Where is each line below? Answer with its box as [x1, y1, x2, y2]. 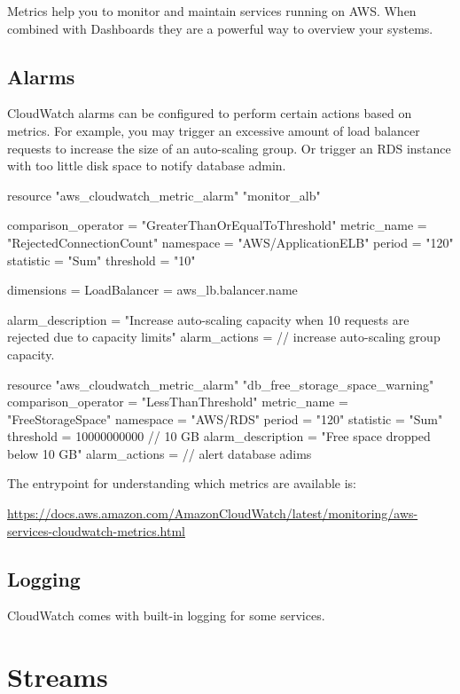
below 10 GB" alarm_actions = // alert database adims [7, 444, 312, 462]
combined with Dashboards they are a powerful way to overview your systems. [7, 19, 433, 37]
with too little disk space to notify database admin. [7, 156, 286, 175]
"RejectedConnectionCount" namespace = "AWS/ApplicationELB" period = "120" [7, 233, 454, 251]
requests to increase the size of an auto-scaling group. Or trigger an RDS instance [7, 138, 451, 157]
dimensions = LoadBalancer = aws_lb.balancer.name [7, 280, 298, 299]
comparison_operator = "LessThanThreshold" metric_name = [7, 392, 348, 411]
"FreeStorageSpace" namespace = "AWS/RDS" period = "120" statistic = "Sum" [7, 409, 443, 428]
